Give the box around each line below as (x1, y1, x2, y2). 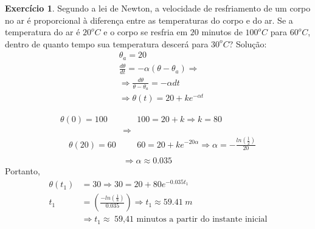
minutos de (201, 26, 243, 38)
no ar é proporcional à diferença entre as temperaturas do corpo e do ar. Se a (5, 13, 293, 26)
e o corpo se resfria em (103, 26, 188, 38)
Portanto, (5, 165, 40, 177)
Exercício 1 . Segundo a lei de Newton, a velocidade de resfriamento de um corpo (5, 2, 311, 14)
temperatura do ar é (5, 26, 80, 38)
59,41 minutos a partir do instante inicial (114, 215, 268, 224)
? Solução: (229, 37, 267, 50)
